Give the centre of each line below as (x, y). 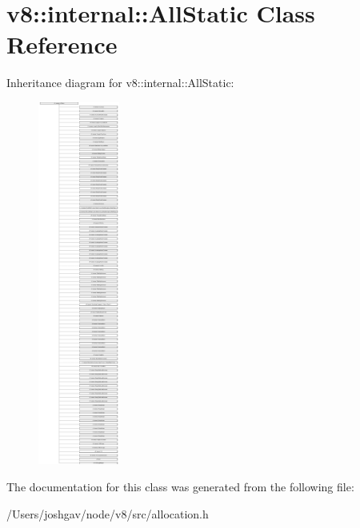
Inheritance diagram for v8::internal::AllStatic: (120, 83)
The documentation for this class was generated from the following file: (180, 487)
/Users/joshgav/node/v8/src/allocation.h (108, 513)
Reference (62, 44)
